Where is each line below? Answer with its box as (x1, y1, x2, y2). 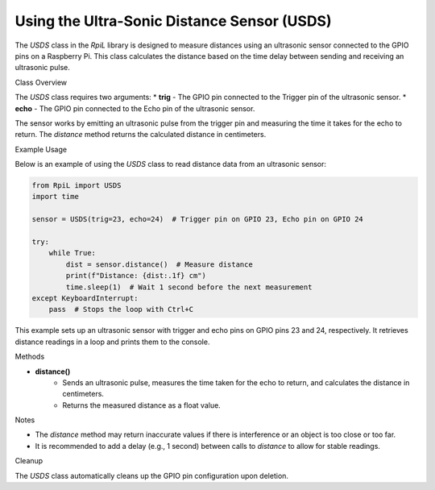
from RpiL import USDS (31, 181, 122, 190)
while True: (48, 248, 97, 258)
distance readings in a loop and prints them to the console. (14, 337, 210, 347)
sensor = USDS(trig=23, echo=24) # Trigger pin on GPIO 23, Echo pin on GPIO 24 (31, 214, 364, 224)
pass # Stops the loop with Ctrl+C (48, 305, 193, 314)
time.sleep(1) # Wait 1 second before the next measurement (65, 282, 313, 292)
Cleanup (14, 456, 43, 466)
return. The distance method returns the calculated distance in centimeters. (14, 130, 267, 139)
